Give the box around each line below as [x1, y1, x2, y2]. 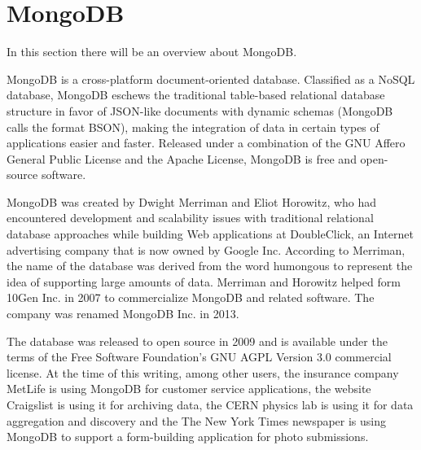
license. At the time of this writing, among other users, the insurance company [7, 364, 399, 381]
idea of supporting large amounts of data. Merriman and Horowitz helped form [7, 273, 401, 290]
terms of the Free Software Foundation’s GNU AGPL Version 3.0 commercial [7, 348, 392, 365]
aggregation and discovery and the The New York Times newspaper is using [7, 412, 387, 429]
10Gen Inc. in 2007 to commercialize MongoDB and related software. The [7, 289, 375, 306]
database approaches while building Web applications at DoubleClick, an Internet [7, 225, 414, 242]
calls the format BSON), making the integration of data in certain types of [7, 118, 379, 135]
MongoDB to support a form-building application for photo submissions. [7, 428, 369, 445]
